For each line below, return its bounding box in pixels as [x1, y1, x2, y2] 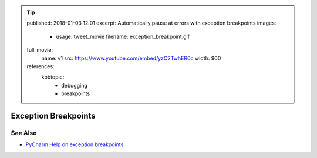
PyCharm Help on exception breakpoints [25, 141, 124, 148]
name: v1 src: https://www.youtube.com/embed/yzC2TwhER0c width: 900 [41, 55, 221, 62]
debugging [61, 82, 88, 89]
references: [26, 62, 55, 70]
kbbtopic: [41, 73, 65, 80]
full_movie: [26, 46, 53, 53]
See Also [11, 129, 37, 137]
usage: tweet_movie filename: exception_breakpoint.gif [56, 33, 190, 40]
